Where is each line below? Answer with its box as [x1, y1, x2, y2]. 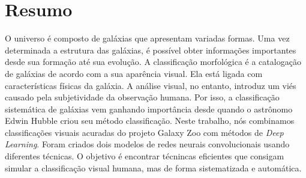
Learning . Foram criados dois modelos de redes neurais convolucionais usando [5, 138, 290, 150]
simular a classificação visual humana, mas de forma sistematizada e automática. [5, 161, 302, 174]
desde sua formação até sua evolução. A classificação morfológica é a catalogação [5, 55, 301, 68]
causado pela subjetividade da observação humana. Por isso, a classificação [5, 91, 280, 103]
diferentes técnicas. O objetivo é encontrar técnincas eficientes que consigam [5, 150, 284, 162]
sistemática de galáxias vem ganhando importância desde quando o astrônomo [5, 102, 293, 115]
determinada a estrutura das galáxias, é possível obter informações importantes [5, 43, 296, 56]
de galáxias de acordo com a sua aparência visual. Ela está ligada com [5, 67, 263, 79]
